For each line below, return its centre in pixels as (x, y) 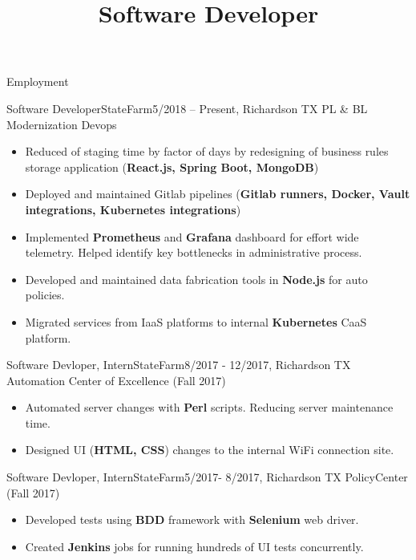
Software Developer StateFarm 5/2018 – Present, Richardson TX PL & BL (187, 108)
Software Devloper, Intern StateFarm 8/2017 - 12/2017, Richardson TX (179, 365)
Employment (38, 81)
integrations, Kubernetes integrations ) (133, 209)
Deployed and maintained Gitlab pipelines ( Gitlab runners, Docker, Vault (218, 194)
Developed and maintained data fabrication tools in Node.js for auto (196, 279)
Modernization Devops (62, 124)
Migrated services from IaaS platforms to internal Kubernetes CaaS (196, 321)
